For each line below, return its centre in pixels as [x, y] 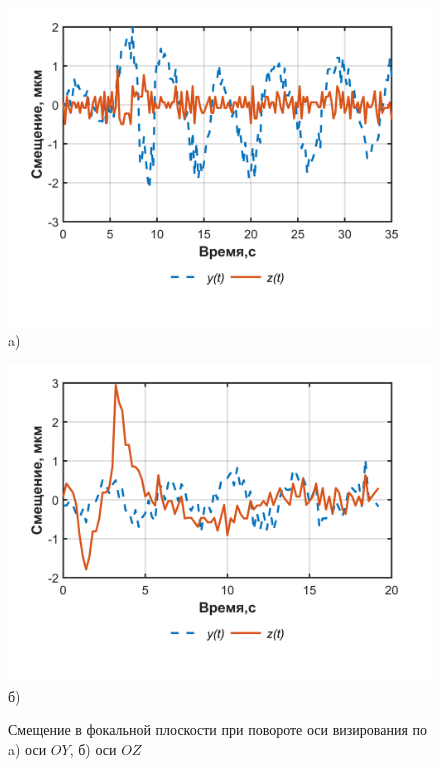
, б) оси [93, 748]
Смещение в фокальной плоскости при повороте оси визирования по [218, 729]
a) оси [27, 748]
